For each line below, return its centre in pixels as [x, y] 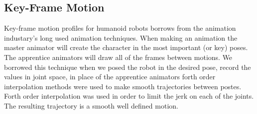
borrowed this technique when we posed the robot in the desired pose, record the [128, 67]
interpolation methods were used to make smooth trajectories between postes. [123, 86]
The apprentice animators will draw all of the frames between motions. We [118, 57]
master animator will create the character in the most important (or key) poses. [126, 47]
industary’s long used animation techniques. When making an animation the [121, 37]
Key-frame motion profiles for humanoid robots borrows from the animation [120, 28]
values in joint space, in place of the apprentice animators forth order [110, 77]
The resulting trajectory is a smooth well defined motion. [91, 105]
